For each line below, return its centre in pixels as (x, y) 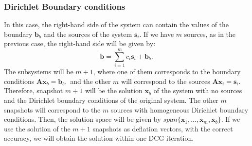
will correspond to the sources (166, 81)
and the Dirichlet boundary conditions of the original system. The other (111, 100)
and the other (90, 81)
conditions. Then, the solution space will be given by (82, 119)
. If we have (157, 34)
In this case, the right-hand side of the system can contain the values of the (117, 24)
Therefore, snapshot (34, 90)
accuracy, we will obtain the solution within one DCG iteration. (99, 138)
